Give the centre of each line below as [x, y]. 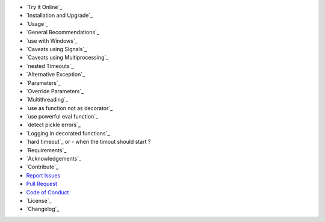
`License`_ [39, 200]
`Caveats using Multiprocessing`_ [67, 58]
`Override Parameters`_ [55, 91]
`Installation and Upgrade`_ [60, 16]
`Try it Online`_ [44, 7]
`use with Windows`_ [52, 41]
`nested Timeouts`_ [50, 66]
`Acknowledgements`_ [54, 159]
